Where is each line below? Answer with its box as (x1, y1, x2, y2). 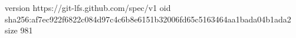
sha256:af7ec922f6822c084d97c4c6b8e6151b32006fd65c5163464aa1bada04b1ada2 (5, 13, 291, 25)
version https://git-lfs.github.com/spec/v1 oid (5, 2, 171, 13)
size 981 (5, 24, 33, 36)
